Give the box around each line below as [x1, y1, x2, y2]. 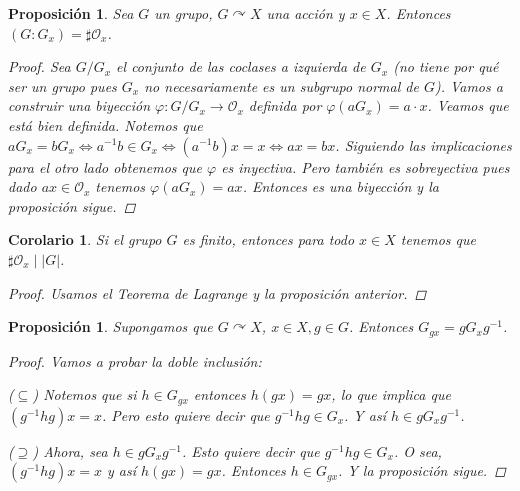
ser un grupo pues [8, 75, 117, 96]
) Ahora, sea [32, 440, 108, 461]
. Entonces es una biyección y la [242, 176, 439, 197]
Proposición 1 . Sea [8, 3, 134, 23]
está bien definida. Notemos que [8, 114, 203, 135]
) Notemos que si [32, 384, 137, 405]
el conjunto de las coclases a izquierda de [116, 56, 366, 77]
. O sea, [393, 440, 442, 461]
